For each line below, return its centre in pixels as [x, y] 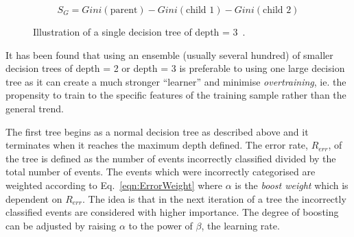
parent [124, 10]
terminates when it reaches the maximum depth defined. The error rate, [157, 145]
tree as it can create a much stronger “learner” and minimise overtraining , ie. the [176, 81]
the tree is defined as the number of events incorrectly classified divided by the [171, 158]
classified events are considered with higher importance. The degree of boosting [172, 212]
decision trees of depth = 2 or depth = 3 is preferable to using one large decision [175, 68]
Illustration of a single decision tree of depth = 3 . [139, 32]
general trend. [35, 108]
